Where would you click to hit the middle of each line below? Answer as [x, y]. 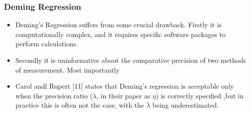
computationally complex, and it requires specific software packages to [120, 34]
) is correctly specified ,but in [200, 95]
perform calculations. [47, 44]
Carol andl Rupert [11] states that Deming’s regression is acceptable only [125, 86]
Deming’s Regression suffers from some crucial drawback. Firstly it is [118, 25]
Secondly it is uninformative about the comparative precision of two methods [131, 60]
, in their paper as [124, 95]
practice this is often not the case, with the [80, 105]
